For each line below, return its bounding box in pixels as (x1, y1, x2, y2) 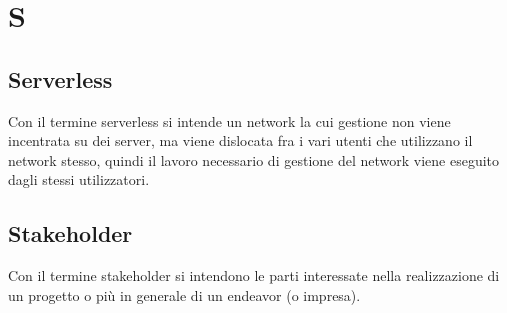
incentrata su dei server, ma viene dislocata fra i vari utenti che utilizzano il (8, 130, 473, 151)
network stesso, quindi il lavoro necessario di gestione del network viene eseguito (8, 149, 500, 170)
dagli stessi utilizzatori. (8, 169, 150, 190)
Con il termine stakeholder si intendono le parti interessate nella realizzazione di (8, 265, 500, 286)
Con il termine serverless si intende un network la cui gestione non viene (8, 110, 451, 131)
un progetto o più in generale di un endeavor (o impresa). (8, 284, 361, 305)
